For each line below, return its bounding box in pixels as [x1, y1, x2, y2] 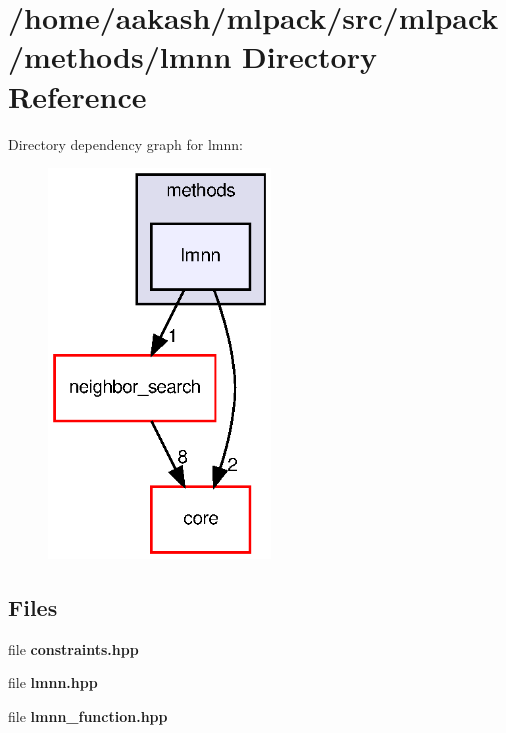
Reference [8, 75, 147, 116]
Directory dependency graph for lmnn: [8, 133, 243, 154]
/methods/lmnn [8, 36, 232, 77]
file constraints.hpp [8, 638, 139, 659]
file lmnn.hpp [8, 672, 98, 693]
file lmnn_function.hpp [8, 705, 168, 726]
